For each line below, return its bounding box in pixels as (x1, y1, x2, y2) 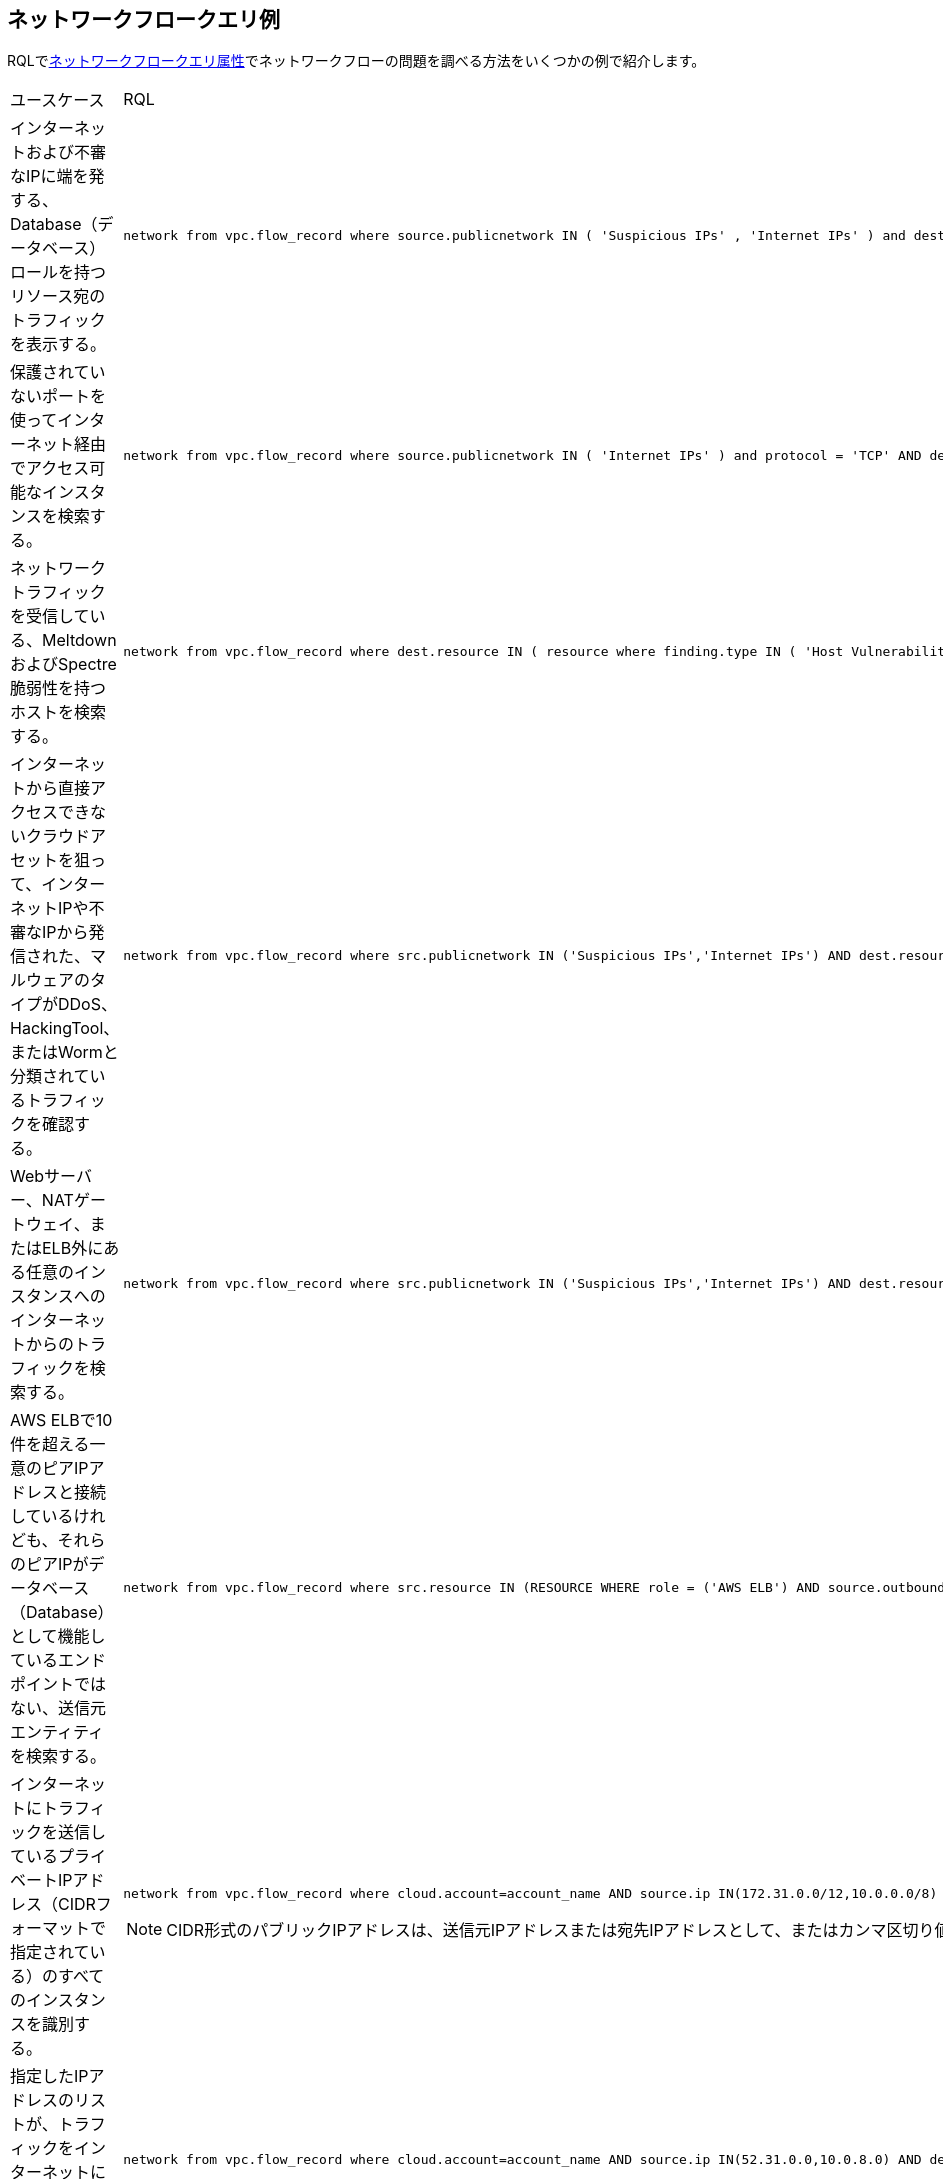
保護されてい (10, 362, 106, 383)
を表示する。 (10, 334, 107, 355)
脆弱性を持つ (10, 678, 107, 699)
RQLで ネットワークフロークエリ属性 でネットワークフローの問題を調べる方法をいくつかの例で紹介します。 (7, 52, 706, 70)
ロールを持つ (10, 262, 107, 283)
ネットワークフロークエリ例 (7, 7, 280, 32)
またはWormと (10, 1042, 119, 1063)
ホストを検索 (10, 702, 107, 723)
